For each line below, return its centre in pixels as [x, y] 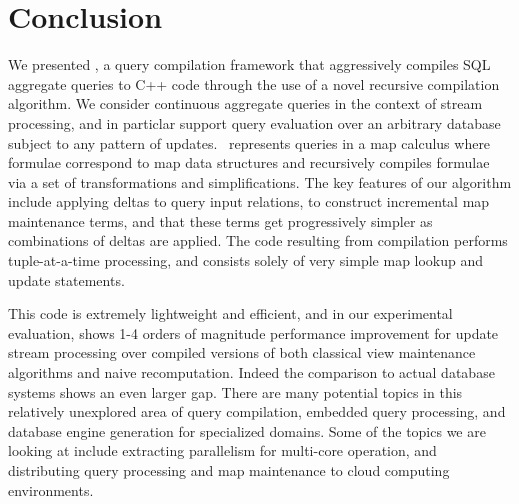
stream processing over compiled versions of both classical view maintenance [242, 352]
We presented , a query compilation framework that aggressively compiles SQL [249, 64]
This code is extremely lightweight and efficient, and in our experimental [230, 313]
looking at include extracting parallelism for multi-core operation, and [222, 450]
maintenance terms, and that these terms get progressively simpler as [220, 220]
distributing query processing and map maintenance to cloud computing [229, 470]
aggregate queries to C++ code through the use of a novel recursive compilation [254, 83]
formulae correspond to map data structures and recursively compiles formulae [249, 162]
